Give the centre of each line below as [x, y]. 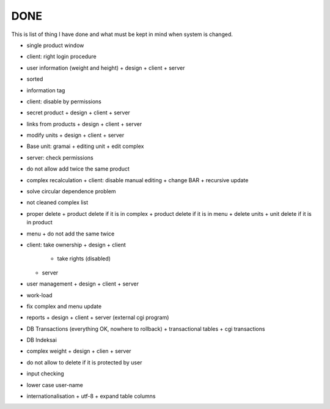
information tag [46, 90]
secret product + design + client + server [79, 112]
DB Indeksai [42, 340]
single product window [55, 45]
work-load [39, 295]
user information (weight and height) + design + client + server [106, 68]
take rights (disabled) [84, 259]
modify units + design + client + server [75, 135]
